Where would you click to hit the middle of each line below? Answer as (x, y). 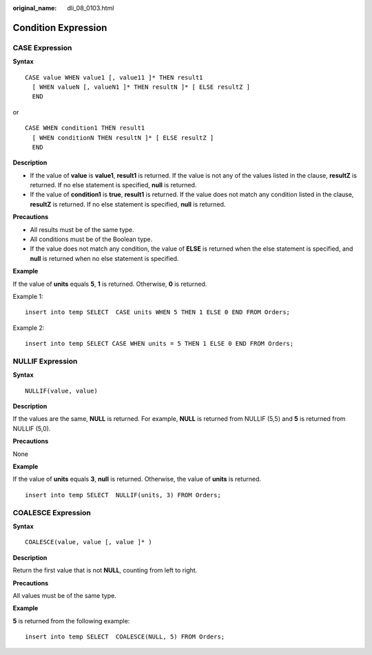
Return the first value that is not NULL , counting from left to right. (105, 570)
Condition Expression (60, 28)
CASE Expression (42, 48)
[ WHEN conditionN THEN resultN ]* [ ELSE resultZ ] (123, 137)
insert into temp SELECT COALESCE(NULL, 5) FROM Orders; (125, 637)
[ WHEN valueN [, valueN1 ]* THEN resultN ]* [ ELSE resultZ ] (141, 87)
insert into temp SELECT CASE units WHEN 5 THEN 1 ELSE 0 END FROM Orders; (158, 312)
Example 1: (28, 296)
